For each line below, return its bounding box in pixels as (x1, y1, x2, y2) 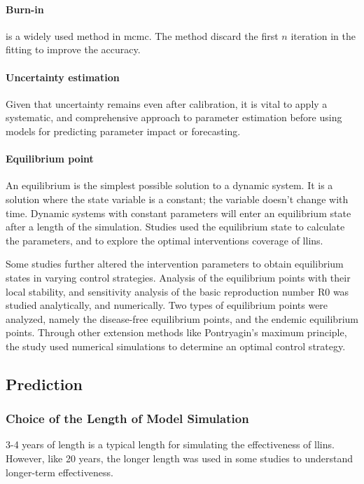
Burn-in (6, 1, 44, 16)
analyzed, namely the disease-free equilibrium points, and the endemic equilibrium (6, 311, 358, 326)
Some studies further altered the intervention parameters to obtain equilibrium (6, 256, 344, 271)
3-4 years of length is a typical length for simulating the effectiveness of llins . (6, 437, 335, 452)
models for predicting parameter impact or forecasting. (6, 123, 241, 138)
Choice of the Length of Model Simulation (6, 410, 249, 427)
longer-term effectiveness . (6, 464, 113, 479)
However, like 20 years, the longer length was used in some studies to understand (6, 451, 353, 466)
